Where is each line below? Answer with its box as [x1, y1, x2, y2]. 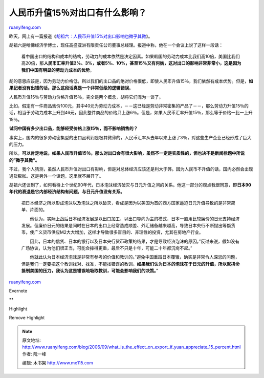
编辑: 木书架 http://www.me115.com [22, 360, 93, 366]
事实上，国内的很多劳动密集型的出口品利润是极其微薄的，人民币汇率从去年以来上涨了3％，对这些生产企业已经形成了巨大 [9, 134, 252, 140]
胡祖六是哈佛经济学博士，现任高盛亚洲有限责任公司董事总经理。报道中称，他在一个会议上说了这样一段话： [9, 42, 223, 48]
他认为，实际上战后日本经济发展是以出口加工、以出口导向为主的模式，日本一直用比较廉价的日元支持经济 [29, 215, 240, 222]
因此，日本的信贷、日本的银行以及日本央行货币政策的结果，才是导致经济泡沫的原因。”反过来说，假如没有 [29, 238, 240, 244]
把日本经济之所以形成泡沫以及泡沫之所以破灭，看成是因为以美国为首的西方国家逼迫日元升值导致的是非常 [21, 200, 231, 206]
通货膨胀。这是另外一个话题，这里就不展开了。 [9, 173, 104, 179]
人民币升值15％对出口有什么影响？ [9, 7, 147, 18]
